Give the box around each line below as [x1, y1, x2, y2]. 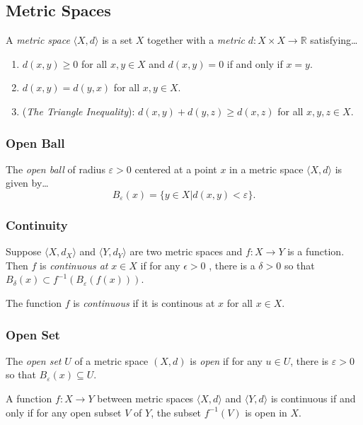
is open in [245, 404, 287, 419]
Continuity [6, 216, 68, 233]
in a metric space [229, 161, 304, 176]
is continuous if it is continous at [73, 295, 215, 310]
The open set [6, 353, 62, 368]
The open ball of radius [6, 161, 105, 176]
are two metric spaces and [129, 244, 243, 259]
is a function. [287, 244, 345, 259]
